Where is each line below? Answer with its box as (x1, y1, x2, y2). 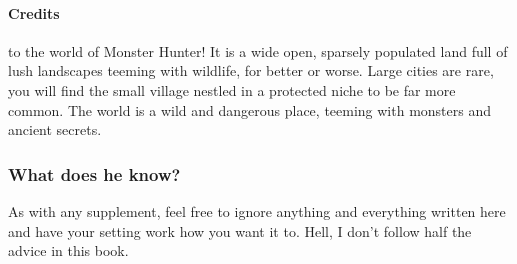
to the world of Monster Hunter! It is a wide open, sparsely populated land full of (8, 40, 508, 61)
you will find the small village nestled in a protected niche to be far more (8, 79, 456, 100)
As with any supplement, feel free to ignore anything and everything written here (8, 200, 506, 221)
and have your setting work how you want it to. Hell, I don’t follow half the (8, 220, 472, 241)
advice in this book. (8, 240, 129, 261)
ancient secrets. (8, 119, 102, 140)
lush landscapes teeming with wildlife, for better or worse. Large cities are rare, (8, 60, 494, 81)
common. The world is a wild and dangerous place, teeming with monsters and (8, 99, 492, 120)
